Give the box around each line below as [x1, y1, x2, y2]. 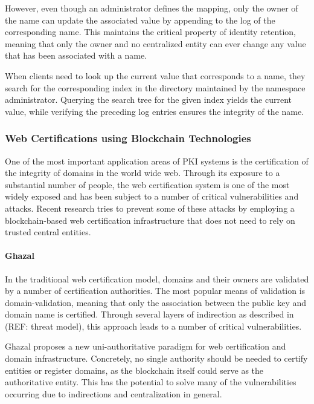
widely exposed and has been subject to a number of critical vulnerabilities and [5, 190, 299, 203]
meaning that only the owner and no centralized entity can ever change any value [5, 37, 306, 50]
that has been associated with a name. [5, 49, 147, 62]
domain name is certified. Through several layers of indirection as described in [5, 308, 294, 321]
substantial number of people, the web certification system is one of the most [5, 178, 290, 191]
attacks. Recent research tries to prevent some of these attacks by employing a [5, 201, 295, 214]
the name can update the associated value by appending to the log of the [5, 13, 275, 26]
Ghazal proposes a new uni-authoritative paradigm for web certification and [5, 340, 286, 353]
